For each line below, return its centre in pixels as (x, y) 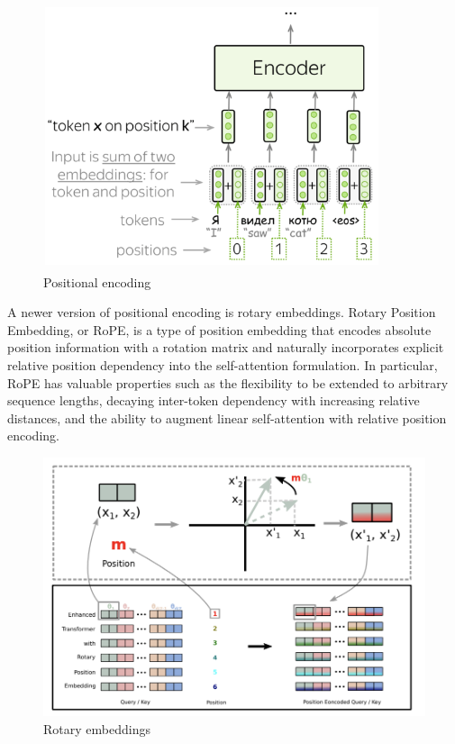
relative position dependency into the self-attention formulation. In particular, (223, 364)
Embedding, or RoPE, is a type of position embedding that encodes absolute (219, 329)
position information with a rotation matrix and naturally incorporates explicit (226, 347)
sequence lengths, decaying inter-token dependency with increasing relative (214, 400)
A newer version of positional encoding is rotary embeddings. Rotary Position (222, 312)
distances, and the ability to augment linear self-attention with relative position (227, 417)
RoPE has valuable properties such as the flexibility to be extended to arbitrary (228, 382)
